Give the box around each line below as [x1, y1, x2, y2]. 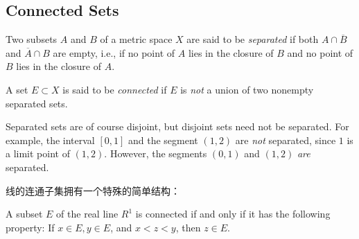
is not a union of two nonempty [180, 82, 314, 96]
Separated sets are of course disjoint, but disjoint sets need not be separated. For [6, 119, 349, 134]
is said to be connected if [62, 82, 167, 96]
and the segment [128, 132, 198, 147]
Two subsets [6, 32, 58, 46]
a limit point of [6, 146, 70, 161]
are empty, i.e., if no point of [53, 45, 175, 60]
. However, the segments [104, 146, 207, 161]
